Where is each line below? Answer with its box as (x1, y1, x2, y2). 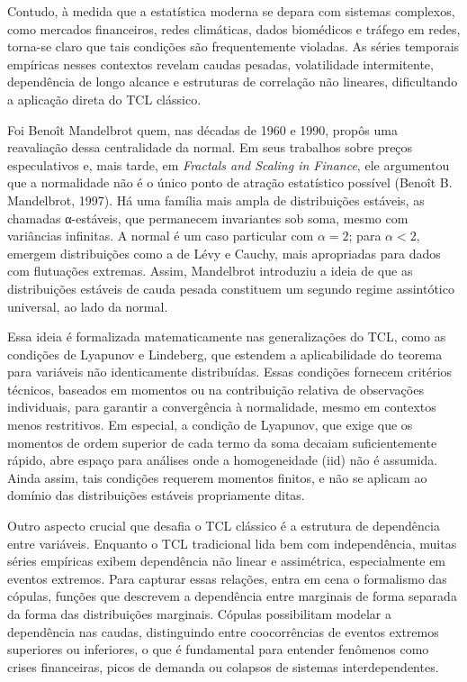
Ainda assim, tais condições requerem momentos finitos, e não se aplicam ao (7, 468, 427, 486)
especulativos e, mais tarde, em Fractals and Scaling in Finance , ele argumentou (7, 155, 450, 174)
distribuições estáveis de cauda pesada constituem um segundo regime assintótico (7, 278, 454, 297)
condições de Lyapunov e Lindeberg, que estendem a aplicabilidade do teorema (7, 344, 443, 363)
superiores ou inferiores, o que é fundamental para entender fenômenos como (7, 640, 429, 659)
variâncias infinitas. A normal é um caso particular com (7, 226, 314, 245)
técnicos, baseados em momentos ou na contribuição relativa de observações (7, 379, 424, 398)
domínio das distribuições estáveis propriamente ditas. (7, 486, 305, 505)
